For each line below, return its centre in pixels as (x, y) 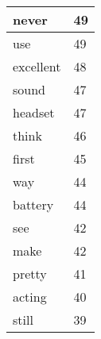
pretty (30, 274)
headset (34, 112)
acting (30, 297)
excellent (37, 66)
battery (33, 204)
